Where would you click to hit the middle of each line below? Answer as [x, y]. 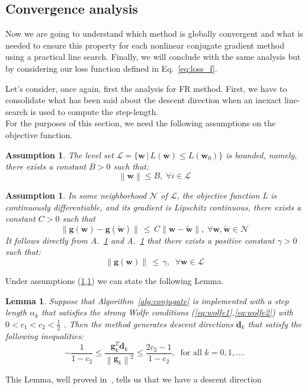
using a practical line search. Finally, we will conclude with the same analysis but [153, 57]
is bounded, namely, [262, 154]
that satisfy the [275, 323]
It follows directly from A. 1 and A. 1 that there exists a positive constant [140, 240]
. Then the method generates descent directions [148, 323]
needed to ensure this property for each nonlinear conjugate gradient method [145, 45]
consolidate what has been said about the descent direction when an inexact [144, 100]
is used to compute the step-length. [94, 111]
